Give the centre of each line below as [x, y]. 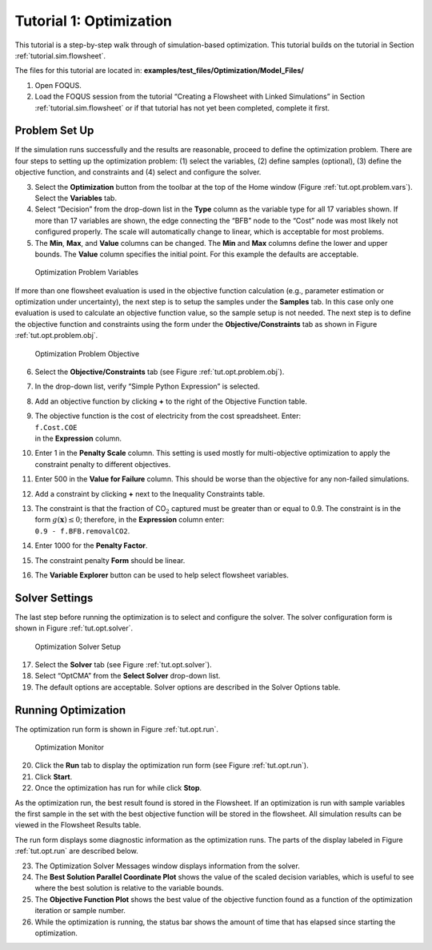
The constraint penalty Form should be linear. [110, 560]
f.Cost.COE [56, 427]
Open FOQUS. [58, 85]
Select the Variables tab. [76, 198]
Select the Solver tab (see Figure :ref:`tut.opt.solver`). [123, 664]
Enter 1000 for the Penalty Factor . [91, 545]
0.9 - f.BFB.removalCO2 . [82, 531]
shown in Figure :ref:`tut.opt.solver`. [74, 628]
